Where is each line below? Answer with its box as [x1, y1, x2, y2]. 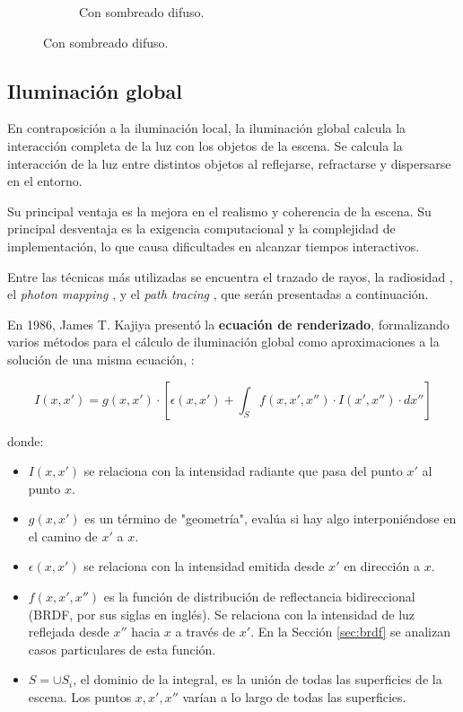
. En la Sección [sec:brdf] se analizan [250, 622, 450, 641]
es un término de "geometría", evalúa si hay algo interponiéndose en [84, 509, 457, 528]
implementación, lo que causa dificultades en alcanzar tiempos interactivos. [7, 236, 420, 255]
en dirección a [344, 557, 420, 576]
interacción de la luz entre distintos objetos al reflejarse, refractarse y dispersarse [7, 154, 451, 172]
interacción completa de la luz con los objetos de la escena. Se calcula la [7, 136, 403, 154]
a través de [175, 622, 236, 641]
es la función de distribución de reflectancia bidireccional [103, 587, 415, 606]
